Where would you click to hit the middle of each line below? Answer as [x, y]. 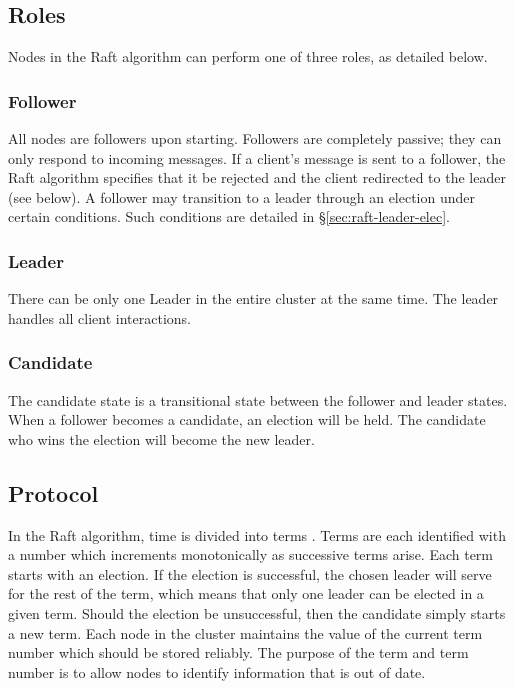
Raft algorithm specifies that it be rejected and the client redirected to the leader [257, 177]
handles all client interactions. [99, 317]
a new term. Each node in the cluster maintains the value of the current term [245, 632]
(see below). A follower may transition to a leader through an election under [242, 196]
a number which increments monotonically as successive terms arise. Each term [251, 554]
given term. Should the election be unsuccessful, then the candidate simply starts [257, 612]
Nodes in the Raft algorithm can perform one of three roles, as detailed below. [248, 56]
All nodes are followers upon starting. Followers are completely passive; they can [255, 138]
